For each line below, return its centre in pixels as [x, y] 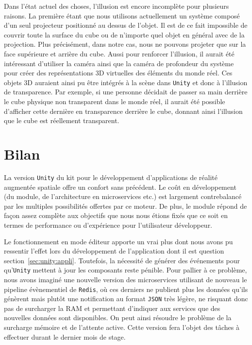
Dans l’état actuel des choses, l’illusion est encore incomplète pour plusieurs [117, 6]
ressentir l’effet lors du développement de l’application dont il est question [114, 251]
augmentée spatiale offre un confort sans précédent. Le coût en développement [120, 187]
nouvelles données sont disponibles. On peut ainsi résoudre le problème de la [118, 318]
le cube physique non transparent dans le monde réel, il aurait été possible [115, 101]
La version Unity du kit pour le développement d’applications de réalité [111, 177]
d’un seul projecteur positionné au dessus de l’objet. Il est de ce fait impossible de [126, 25]
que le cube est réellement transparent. [62, 120]
